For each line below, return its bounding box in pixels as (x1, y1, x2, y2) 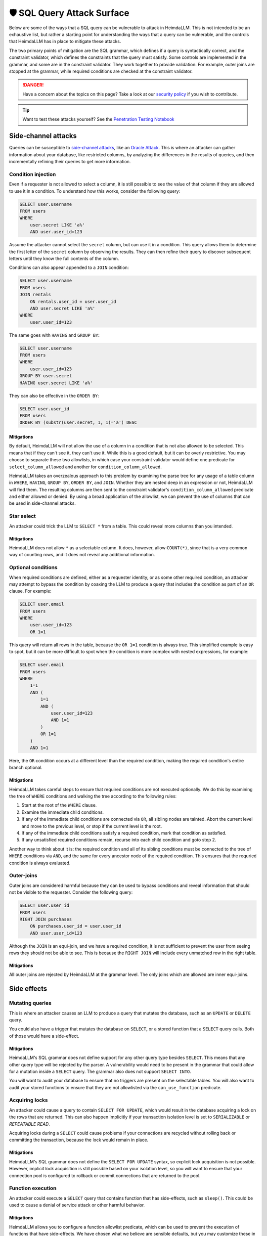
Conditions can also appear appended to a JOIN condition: (9, 265, 129, 270)
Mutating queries (9, 1000, 52, 1007)
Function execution (9, 1185, 57, 1192)
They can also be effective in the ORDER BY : (9, 393, 99, 398)
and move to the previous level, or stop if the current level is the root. (21, 823, 162, 829)
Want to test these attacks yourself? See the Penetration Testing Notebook (22, 116, 175, 122)
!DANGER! (22, 82, 44, 88)
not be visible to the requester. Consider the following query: (9, 889, 133, 895)
